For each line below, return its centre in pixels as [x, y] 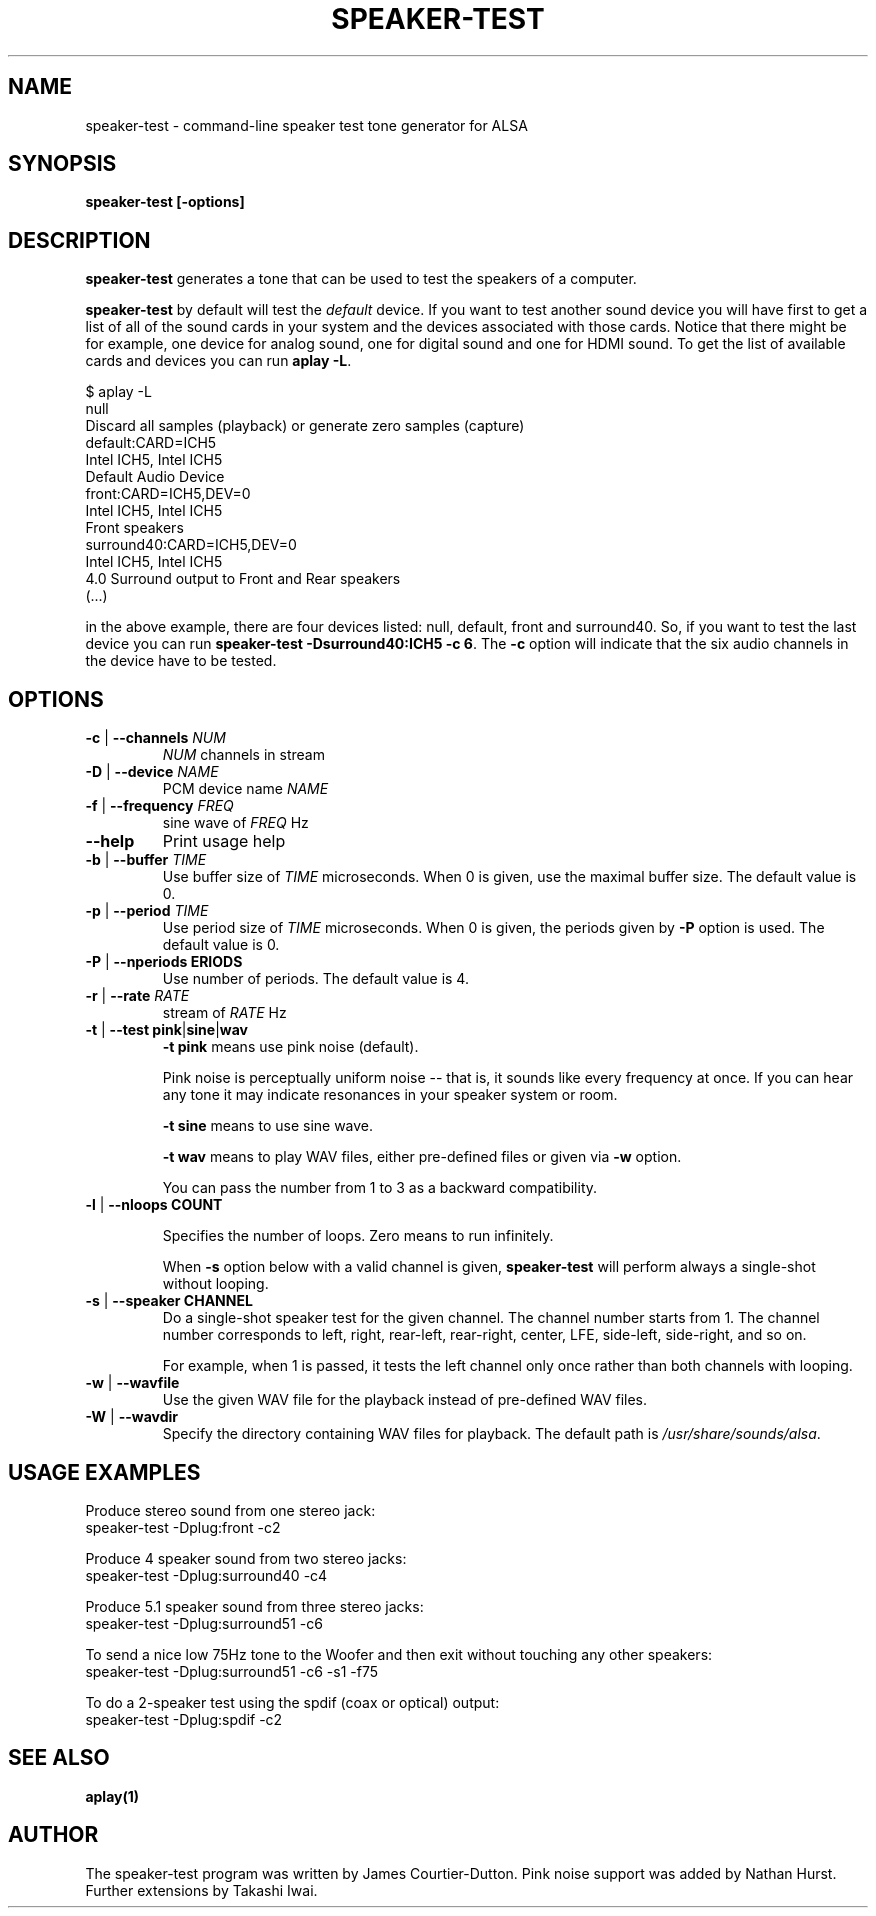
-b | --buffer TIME [146, 860]
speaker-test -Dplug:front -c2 [183, 1527]
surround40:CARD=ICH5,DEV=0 [191, 545]
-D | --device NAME [152, 772]
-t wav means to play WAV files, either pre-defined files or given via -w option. [422, 1157]
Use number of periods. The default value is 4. [315, 979]
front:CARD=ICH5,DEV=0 [168, 494]
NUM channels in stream [243, 755]
